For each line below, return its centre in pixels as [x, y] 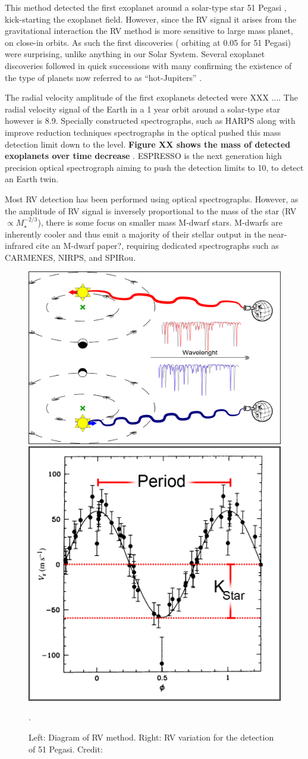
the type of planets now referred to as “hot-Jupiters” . [103, 77]
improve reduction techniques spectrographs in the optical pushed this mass [143, 132]
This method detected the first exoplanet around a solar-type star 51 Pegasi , [146, 7]
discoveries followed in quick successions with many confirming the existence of [148, 65]
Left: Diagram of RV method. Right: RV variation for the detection [151, 737]
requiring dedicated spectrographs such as [202, 246]
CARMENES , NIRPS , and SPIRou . [70, 257]
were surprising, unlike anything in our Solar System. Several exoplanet [135, 54]
